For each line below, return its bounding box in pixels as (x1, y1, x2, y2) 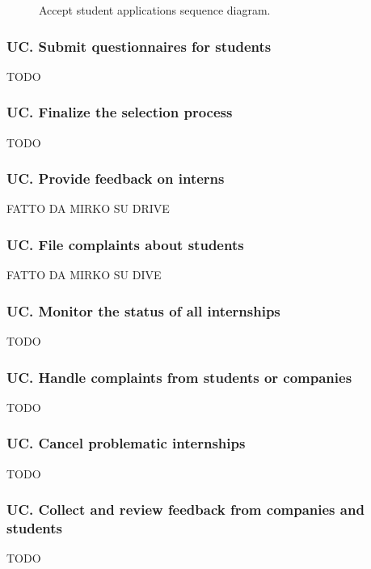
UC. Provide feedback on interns (6, 168, 225, 189)
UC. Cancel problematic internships (6, 433, 246, 453)
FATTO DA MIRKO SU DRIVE (6, 200, 170, 217)
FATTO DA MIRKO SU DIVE (6, 266, 162, 283)
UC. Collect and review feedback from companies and (6, 499, 365, 520)
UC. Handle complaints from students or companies (6, 367, 352, 387)
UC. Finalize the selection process (6, 102, 233, 122)
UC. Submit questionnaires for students (6, 36, 272, 56)
